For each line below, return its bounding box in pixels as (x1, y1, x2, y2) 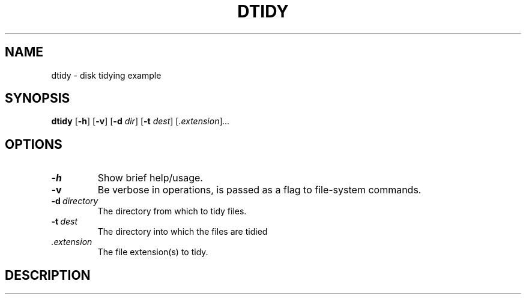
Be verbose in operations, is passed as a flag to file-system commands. (97, 184, 422, 196)
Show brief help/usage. (97, 172, 203, 184)
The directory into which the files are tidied (97, 226, 268, 237)
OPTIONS (5, 136, 62, 152)
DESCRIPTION (5, 267, 91, 283)
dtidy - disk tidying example (51, 70, 162, 80)
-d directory (51, 196, 98, 207)
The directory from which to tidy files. (97, 206, 247, 217)
